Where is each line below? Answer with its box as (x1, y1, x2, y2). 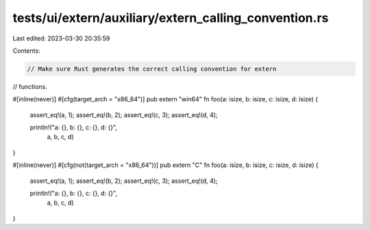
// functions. (12, 82, 47, 90)
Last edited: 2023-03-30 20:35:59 (12, 34, 110, 42)
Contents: (12, 47, 40, 55)
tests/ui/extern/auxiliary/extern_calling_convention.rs (12, 10, 329, 25)
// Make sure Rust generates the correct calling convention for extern (27, 65, 277, 73)
